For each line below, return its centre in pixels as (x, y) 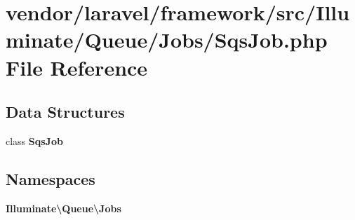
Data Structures (65, 112)
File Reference (77, 67)
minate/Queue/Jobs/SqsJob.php (167, 40)
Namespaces (51, 178)
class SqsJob (34, 140)
